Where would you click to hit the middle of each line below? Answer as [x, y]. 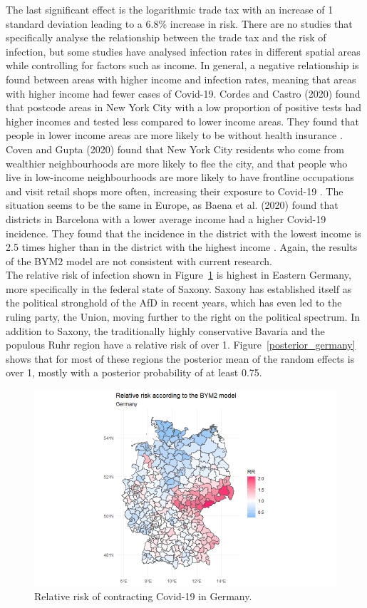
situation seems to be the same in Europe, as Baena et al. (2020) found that [172, 205]
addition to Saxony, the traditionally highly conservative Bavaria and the [165, 330]
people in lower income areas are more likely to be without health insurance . [174, 135]
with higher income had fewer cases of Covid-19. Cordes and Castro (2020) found [183, 93]
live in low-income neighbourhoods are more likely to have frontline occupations [180, 177]
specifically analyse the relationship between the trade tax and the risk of [166, 37]
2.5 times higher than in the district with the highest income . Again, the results [182, 247]
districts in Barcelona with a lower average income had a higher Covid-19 [166, 218]
